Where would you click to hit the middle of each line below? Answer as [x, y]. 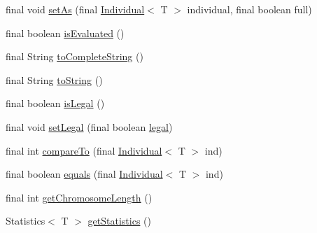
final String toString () [54, 79]
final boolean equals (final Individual [84, 174]
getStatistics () [119, 221]
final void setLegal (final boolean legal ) [89, 126]
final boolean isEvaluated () [65, 33]
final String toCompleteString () [75, 56]
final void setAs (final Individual [75, 9]
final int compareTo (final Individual [84, 150]
